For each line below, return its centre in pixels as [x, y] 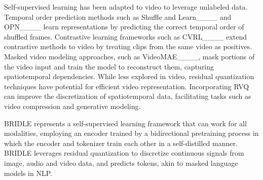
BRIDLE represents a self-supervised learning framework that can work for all [125, 123]
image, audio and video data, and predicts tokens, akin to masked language [121, 163]
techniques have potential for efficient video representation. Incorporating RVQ [127, 86]
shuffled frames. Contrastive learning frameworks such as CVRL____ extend [125, 36]
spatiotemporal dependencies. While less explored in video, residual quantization [129, 76]
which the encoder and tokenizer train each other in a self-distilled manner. [121, 143]
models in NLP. [28, 173]
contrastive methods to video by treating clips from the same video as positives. [128, 46]
